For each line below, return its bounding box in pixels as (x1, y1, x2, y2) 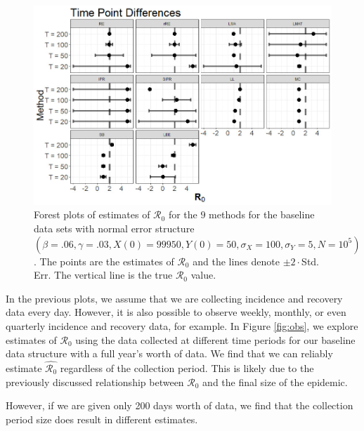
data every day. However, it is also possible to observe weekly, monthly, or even (6, 305, 346, 319)
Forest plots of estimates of (34, 207, 150, 222)
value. (190, 267, 216, 282)
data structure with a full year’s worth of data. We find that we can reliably (6, 346, 333, 361)
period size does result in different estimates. (6, 411, 198, 426)
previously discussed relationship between (6, 374, 184, 389)
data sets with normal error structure (34, 221, 195, 236)
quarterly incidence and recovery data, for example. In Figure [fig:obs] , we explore (6, 319, 358, 333)
